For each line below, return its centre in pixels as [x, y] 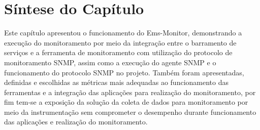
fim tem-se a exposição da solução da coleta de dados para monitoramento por [126, 102]
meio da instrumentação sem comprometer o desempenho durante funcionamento [130, 112]
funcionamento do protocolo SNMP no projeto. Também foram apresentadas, [124, 72]
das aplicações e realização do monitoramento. [76, 122]
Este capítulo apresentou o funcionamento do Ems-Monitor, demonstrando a [123, 33]
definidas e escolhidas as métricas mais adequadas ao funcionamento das [117, 82]
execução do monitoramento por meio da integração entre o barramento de [120, 42]
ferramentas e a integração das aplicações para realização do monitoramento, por [130, 92]
